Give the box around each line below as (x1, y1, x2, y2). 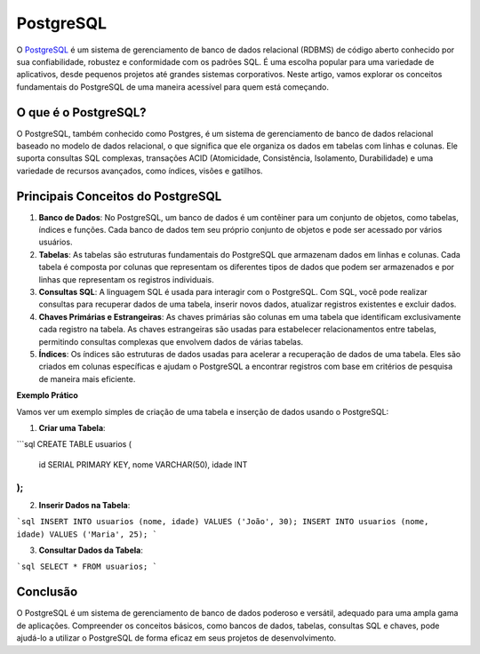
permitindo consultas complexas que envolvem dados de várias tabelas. (38, 336, 304, 347)
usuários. (38, 236, 73, 248)
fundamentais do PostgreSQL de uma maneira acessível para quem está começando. (16, 81, 329, 92)
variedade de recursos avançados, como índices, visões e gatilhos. (16, 165, 263, 176)
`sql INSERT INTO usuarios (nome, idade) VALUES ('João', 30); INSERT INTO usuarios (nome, (16, 516, 429, 527)
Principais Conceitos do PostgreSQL (16, 188, 222, 203)
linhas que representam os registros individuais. (38, 274, 215, 284)
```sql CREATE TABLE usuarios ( (16, 439, 132, 450)
